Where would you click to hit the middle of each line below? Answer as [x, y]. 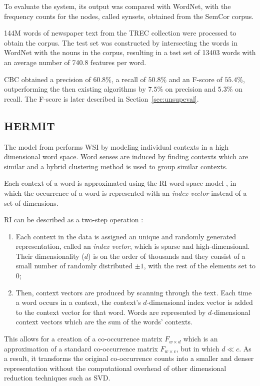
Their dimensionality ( [50, 256]
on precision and [190, 89]
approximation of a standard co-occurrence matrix [81, 348]
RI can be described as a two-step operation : [74, 220]
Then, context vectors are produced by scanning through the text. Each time [134, 292]
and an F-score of [195, 79]
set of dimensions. [31, 203]
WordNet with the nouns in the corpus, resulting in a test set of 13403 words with [130, 52]
